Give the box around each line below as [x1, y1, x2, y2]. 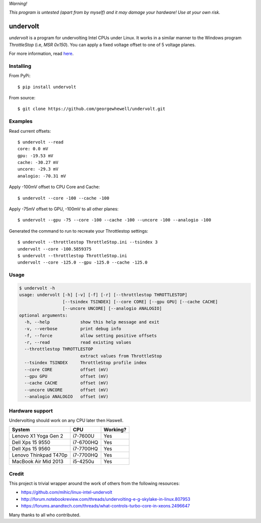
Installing [9, 63, 31, 69]
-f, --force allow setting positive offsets [24, 333, 157, 338]
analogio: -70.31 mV [17, 173, 66, 179]
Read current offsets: [9, 128, 51, 134]
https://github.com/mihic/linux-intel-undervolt [21, 490, 113, 495]
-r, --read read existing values [24, 340, 131, 345]
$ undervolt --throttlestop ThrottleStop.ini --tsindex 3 [17, 239, 158, 245]
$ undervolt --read [17, 139, 64, 145]
